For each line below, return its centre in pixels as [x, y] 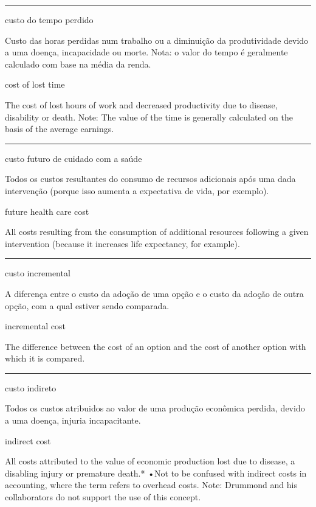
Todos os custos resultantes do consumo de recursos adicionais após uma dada [150, 179]
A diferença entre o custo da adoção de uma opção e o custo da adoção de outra [154, 293]
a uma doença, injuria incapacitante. [73, 420]
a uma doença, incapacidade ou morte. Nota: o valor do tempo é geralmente [146, 52]
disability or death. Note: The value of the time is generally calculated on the [149, 117]
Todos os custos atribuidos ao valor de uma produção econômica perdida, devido [155, 408]
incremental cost [36, 326]
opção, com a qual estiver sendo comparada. [87, 305]
